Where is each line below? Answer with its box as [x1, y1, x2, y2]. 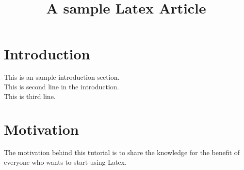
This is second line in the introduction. [4, 81, 119, 91]
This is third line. [4, 91, 56, 101]
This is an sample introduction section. [4, 72, 120, 82]
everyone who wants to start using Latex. [4, 156, 127, 167]
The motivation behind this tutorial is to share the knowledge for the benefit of [4, 147, 240, 157]
